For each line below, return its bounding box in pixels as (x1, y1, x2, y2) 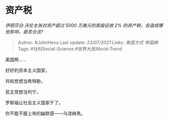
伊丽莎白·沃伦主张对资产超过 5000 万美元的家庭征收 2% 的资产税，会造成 (5, 22, 159, 28)
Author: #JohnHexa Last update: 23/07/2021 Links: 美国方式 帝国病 (17, 39, 158, 46)
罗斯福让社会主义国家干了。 (5, 99, 63, 105)
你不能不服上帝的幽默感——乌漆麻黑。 (5, 110, 85, 116)
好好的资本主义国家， (5, 67, 50, 73)
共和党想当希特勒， (5, 78, 46, 84)
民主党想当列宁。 (5, 89, 41, 95)
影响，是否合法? (9, 28, 44, 34)
